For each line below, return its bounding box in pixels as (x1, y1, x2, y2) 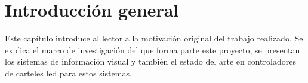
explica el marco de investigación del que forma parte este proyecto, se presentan (5, 43, 300, 56)
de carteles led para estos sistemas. (5, 66, 132, 79)
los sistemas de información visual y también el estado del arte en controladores (5, 55, 296, 68)
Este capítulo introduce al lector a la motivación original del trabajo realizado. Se (5, 32, 303, 44)
